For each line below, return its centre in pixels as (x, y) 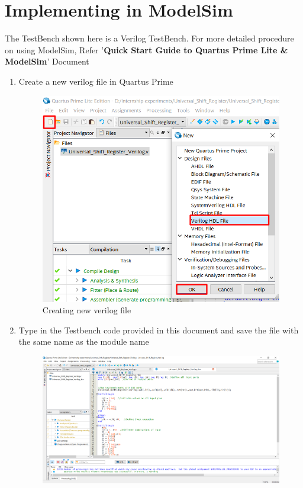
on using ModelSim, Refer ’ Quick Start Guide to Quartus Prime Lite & (146, 49)
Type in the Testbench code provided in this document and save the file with (159, 330)
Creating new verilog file (87, 310)
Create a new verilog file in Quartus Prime (96, 81)
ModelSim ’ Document (47, 61)
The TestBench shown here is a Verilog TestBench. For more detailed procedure (149, 38)
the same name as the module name (84, 341)
